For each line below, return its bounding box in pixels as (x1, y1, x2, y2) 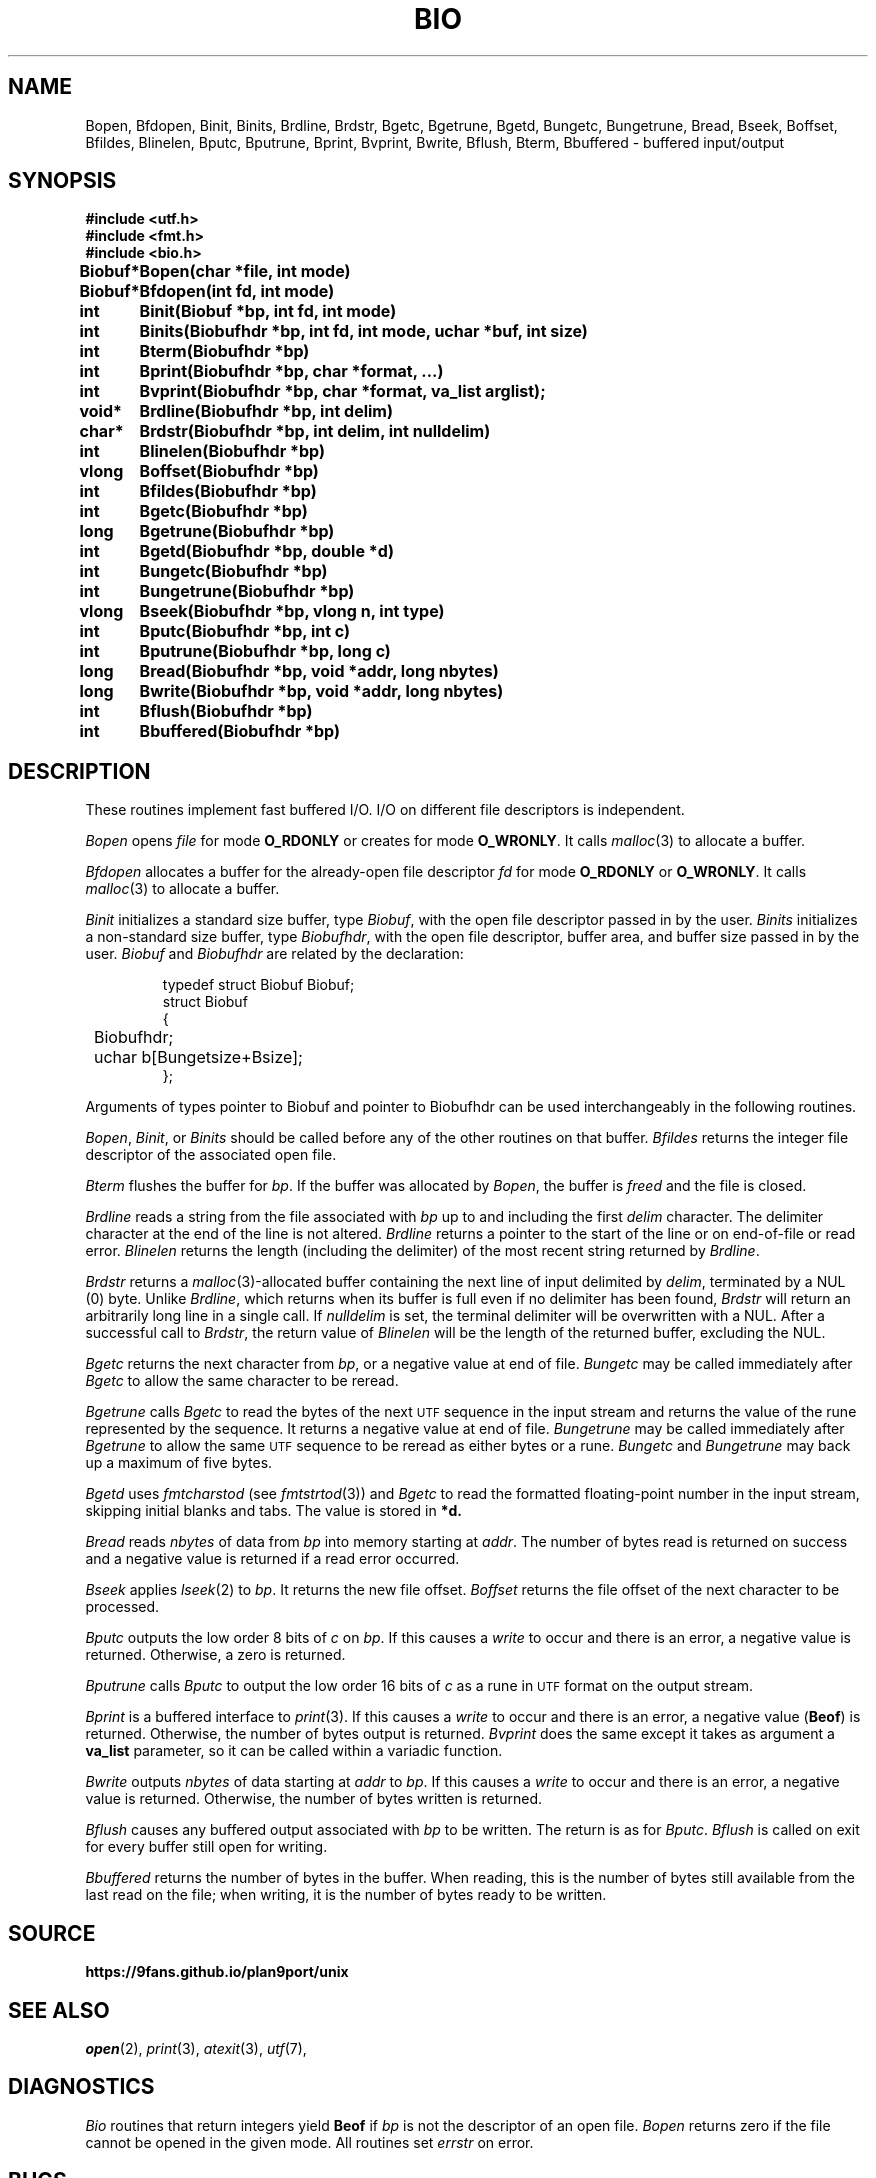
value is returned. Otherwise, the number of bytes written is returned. (85, 1790, 543, 1808)
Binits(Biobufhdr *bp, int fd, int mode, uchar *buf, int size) (139, 321, 588, 342)
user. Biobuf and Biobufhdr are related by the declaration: (85, 945, 464, 963)
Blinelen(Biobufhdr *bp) (139, 441, 325, 462)
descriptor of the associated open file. (85, 1146, 337, 1164)
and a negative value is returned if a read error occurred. (85, 1550, 460, 1568)
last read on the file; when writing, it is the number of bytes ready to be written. (85, 1886, 607, 1904)
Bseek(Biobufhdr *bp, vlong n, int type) (139, 601, 445, 622)
